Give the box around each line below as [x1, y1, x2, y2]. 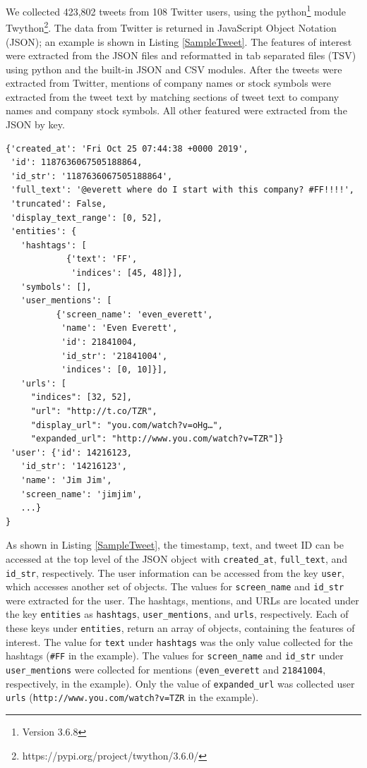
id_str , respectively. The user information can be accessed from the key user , [6, 565, 344, 580]
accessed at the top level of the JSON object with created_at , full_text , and [6, 551, 348, 566]
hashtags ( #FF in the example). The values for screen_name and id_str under [6, 648, 344, 663]
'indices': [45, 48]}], [71, 268, 183, 278]
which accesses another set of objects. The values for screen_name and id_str [6, 579, 344, 594]
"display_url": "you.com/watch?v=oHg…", [30, 420, 223, 430]
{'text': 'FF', [66, 254, 138, 264]
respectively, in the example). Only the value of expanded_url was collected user [6, 676, 355, 690]
